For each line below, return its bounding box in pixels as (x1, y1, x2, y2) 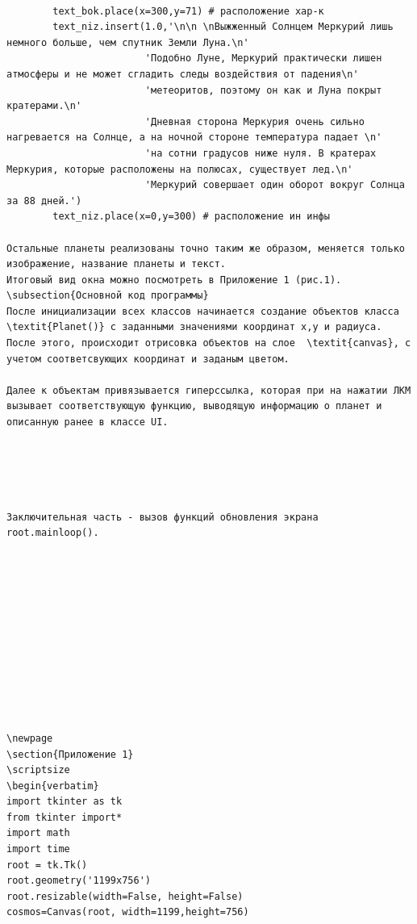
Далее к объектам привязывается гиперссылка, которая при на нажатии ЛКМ (6, 384, 411, 396)
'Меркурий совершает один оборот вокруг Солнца (144, 179, 405, 191)
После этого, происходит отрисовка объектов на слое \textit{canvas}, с (6, 337, 411, 349)
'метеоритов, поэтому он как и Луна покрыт (144, 84, 382, 96)
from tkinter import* (6, 811, 123, 823)
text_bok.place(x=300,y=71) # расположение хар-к (52, 5, 324, 17)
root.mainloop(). (6, 527, 99, 539)
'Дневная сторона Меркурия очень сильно (144, 115, 365, 128)
